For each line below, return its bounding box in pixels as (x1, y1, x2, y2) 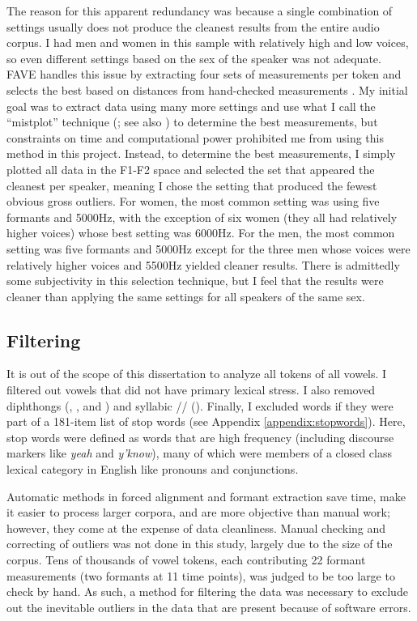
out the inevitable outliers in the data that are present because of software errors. (6, 598, 411, 615)
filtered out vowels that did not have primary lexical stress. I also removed (6, 381, 376, 398)
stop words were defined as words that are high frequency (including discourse (6, 428, 394, 445)
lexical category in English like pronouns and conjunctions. (6, 461, 299, 478)
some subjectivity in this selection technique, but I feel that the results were (6, 272, 384, 289)
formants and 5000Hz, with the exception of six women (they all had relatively (6, 208, 398, 225)
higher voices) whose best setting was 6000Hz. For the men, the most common (6, 224, 395, 241)
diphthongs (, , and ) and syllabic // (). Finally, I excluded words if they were (6, 397, 394, 414)
